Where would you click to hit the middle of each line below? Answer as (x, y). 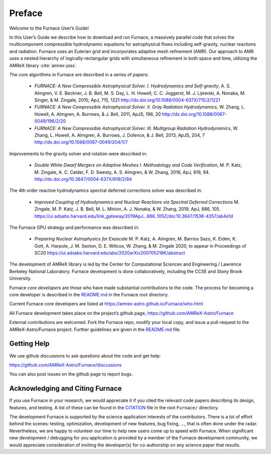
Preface (26, 13)
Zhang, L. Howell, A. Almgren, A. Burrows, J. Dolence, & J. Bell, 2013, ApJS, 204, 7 (120, 135)
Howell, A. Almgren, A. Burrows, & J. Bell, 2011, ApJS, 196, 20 (98, 114)
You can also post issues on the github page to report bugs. (71, 374)
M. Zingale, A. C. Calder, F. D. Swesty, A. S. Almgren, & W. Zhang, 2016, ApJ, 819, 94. (122, 172)
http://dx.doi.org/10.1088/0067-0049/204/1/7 (81, 142)
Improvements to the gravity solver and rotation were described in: (78, 154)
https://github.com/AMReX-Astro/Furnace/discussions (65, 365)
